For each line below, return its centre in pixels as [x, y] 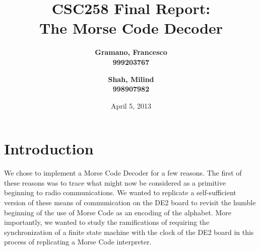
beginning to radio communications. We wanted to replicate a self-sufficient [120, 192]
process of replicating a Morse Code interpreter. [78, 242]
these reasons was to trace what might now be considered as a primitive [115, 182]
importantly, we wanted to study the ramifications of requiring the [107, 222]
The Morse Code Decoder [131, 28]
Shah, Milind [131, 79]
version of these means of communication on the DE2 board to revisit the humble [130, 202]
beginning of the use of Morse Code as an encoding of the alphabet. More [118, 212]
